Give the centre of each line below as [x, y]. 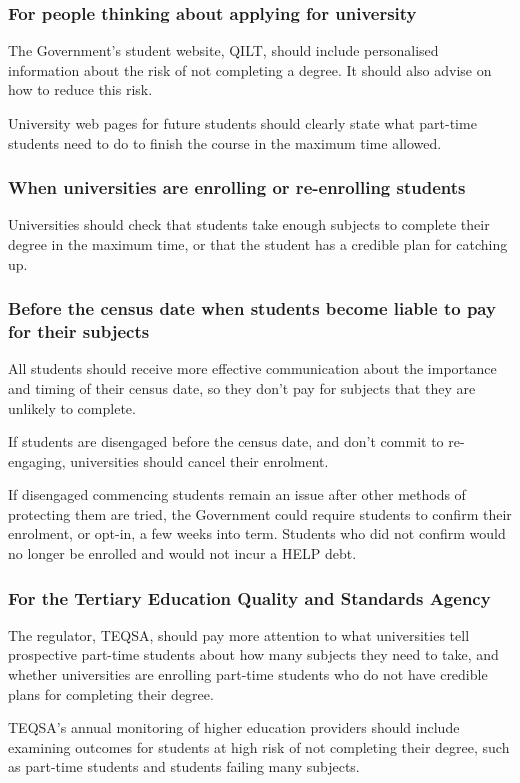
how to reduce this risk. [80, 89]
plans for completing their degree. [111, 693]
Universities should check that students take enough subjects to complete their [249, 224]
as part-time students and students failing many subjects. [184, 766]
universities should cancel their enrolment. [199, 460]
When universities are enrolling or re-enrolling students [237, 187]
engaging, [37, 460]
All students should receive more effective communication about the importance [252, 368]
